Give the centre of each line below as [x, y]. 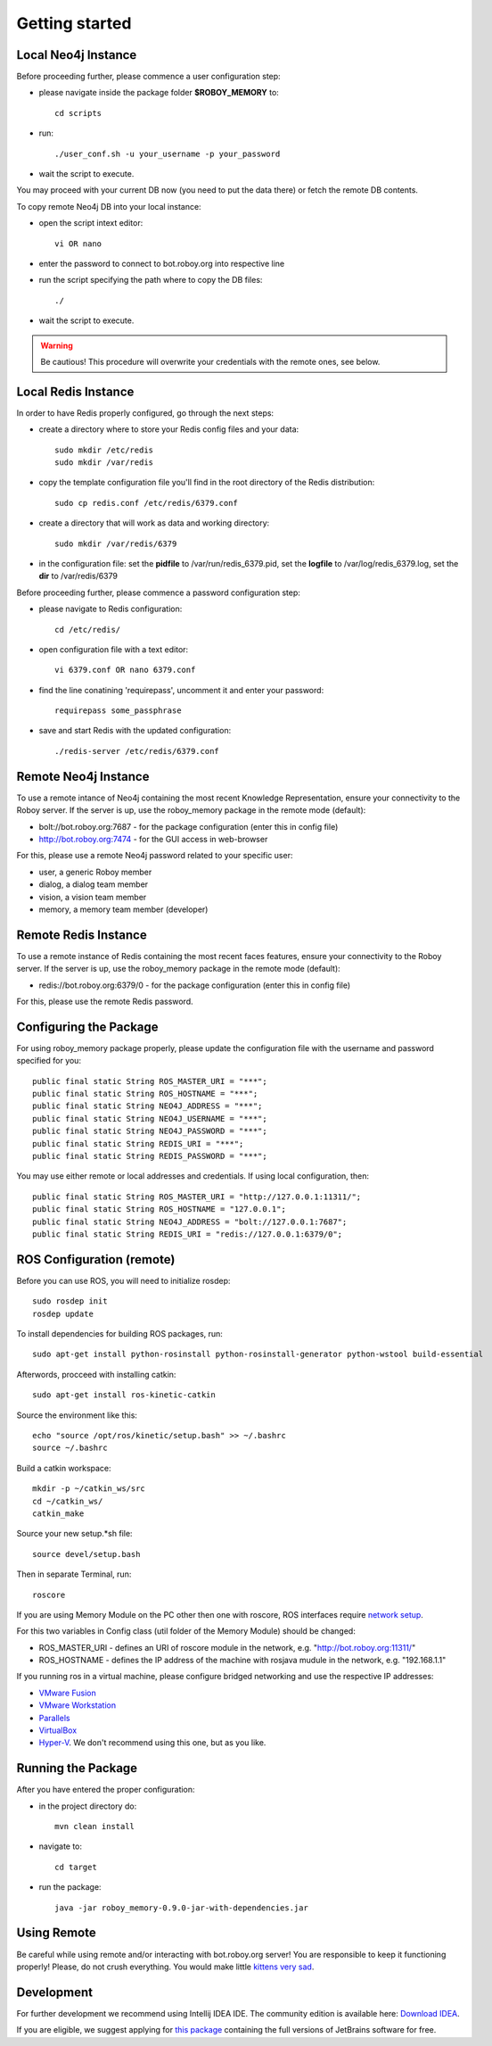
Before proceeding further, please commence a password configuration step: [158, 592]
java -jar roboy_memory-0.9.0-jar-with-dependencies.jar [182, 1908]
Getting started [74, 23]
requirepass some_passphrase [118, 711]
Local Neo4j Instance [77, 55]
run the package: [70, 1887]
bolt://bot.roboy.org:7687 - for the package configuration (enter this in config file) [189, 826]
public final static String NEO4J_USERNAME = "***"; [150, 1118]
